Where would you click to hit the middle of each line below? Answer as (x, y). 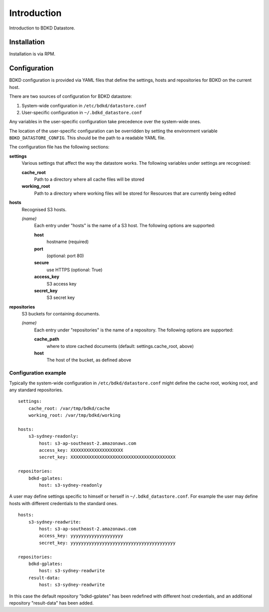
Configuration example (38, 373)
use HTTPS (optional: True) (74, 270)
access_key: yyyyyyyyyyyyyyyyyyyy (81, 536)
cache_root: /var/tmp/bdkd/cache (69, 408)
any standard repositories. (36, 390)
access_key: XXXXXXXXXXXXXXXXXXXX (81, 450)
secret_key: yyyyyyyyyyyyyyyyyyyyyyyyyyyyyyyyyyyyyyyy (107, 543)
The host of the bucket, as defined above (89, 360)
